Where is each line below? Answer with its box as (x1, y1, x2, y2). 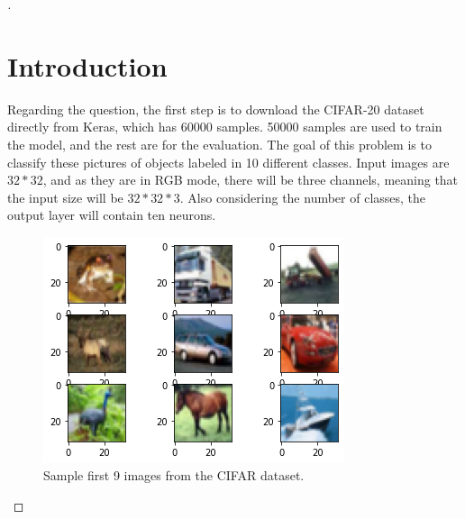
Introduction (7, 47, 168, 84)
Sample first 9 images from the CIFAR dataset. (43, 466, 305, 485)
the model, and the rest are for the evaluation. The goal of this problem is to (7, 134, 432, 153)
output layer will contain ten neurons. (7, 205, 216, 224)
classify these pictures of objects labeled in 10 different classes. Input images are (7, 152, 450, 171)
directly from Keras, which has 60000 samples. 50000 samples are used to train (7, 117, 442, 136)
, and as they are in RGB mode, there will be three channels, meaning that (42, 170, 459, 189)
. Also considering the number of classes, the (179, 187, 426, 206)
